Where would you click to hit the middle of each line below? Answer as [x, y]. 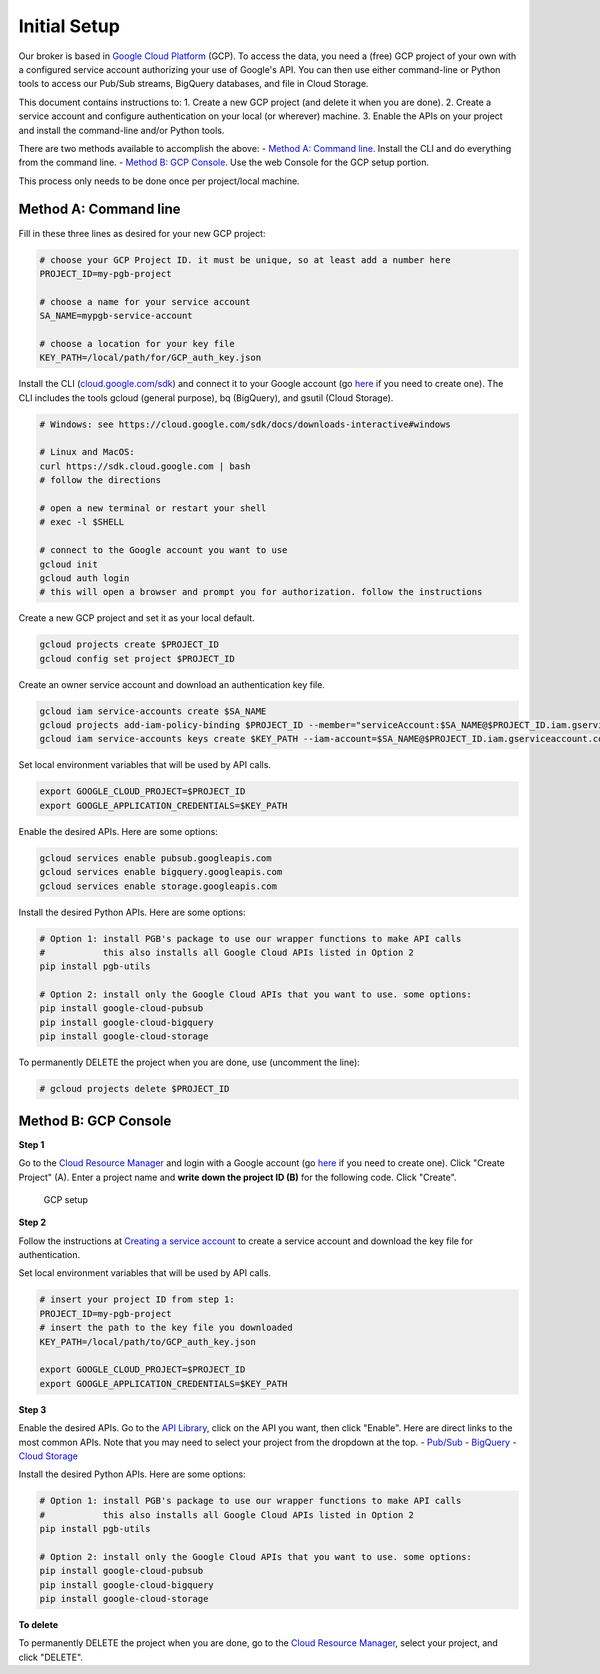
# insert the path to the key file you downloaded [166, 1328]
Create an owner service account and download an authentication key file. [171, 684]
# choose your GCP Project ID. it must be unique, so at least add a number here [245, 259]
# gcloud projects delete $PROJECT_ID [134, 1089]
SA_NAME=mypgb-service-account [116, 316]
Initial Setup [69, 26]
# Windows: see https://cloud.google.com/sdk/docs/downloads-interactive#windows [245, 424]
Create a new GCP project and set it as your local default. [136, 618]
